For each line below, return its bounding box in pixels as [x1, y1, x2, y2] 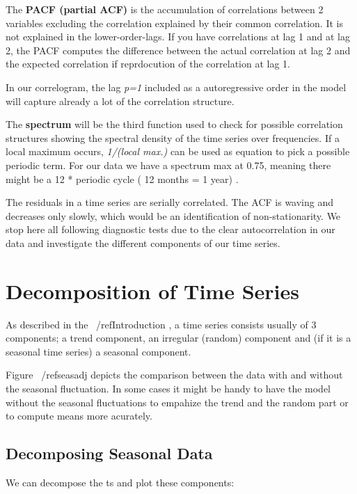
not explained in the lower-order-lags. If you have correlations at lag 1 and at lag [6, 29, 351, 44]
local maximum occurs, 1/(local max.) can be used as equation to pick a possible [6, 144, 350, 159]
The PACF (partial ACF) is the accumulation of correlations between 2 [6, 2, 324, 16]
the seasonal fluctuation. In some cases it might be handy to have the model [6, 381, 331, 395]
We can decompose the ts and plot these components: [6, 475, 235, 489]
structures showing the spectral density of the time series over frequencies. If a [6, 130, 340, 145]
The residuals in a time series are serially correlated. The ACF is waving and [6, 195, 334, 209]
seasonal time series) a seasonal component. [6, 344, 191, 358]
